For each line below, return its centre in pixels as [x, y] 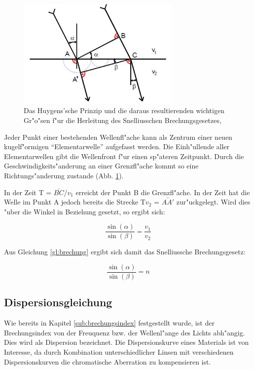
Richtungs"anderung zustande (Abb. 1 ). [64, 175]
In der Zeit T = [28, 192]
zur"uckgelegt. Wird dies [213, 202]
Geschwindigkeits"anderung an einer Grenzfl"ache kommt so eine [101, 166]
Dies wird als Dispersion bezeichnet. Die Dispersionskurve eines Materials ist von [127, 342]
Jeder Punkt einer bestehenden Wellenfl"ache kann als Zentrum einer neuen [118, 137]
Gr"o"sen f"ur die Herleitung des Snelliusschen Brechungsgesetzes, [123, 120]
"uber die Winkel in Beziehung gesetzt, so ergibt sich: [85, 211]
